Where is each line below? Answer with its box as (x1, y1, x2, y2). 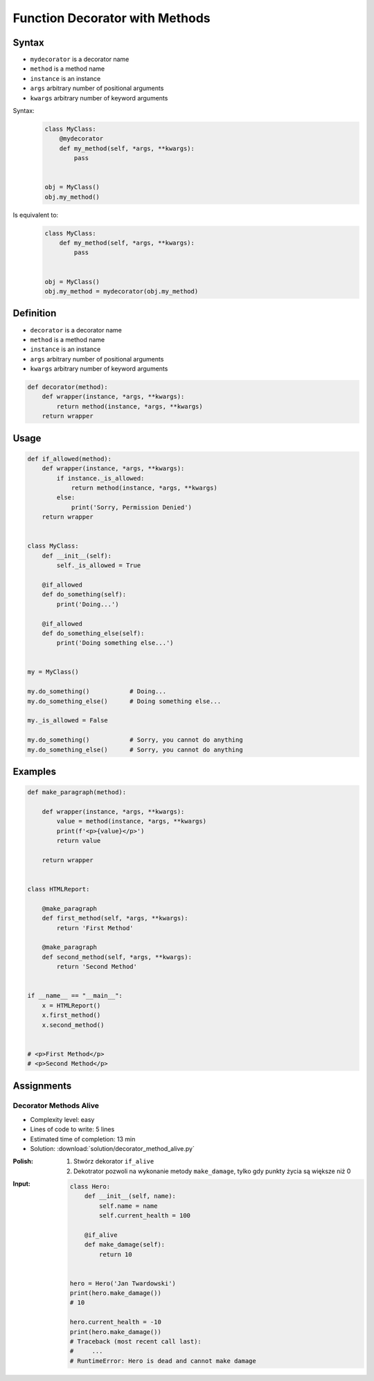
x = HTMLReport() (42, 1001, 101, 1009)
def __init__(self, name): (84, 1192, 177, 1200)
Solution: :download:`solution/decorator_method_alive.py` (30, 1145, 195, 1153)
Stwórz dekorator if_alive (73, 1157, 154, 1166)
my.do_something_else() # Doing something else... (27, 697, 222, 705)
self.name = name (99, 1202, 158, 1210)
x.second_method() (42, 1021, 105, 1028)
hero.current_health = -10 (69, 1318, 162, 1326)
